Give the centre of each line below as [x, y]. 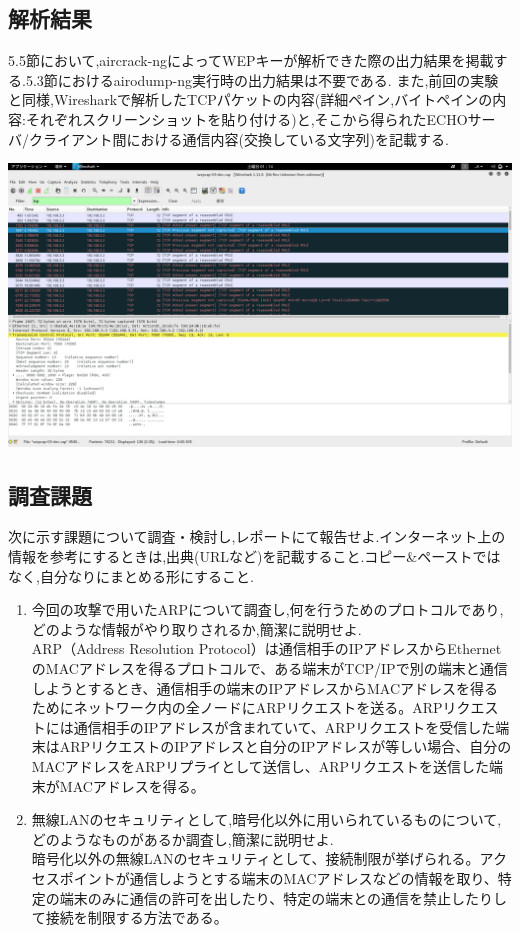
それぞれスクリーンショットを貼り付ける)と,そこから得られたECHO [246, 118]
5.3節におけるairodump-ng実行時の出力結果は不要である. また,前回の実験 [262, 79]
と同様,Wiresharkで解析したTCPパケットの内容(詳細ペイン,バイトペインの [250, 99]
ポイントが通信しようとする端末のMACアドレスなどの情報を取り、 [278, 877]
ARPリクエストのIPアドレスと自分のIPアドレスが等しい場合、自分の [285, 746]
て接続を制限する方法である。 [129, 917]
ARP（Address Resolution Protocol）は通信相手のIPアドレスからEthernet [266, 648]
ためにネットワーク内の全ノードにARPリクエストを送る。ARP [237, 707]
